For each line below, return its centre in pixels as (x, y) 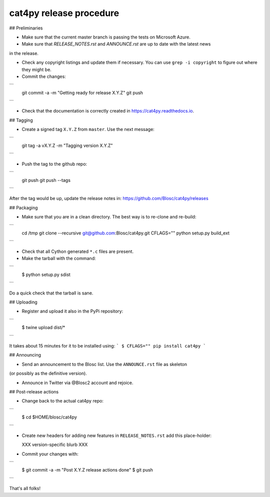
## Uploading (23, 302)
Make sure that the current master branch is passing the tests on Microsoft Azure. (106, 37)
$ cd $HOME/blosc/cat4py (49, 417)
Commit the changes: (44, 76)
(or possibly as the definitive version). (48, 373)
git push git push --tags (46, 180)
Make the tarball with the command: (59, 258)
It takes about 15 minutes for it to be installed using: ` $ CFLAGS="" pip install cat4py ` (107, 346)
